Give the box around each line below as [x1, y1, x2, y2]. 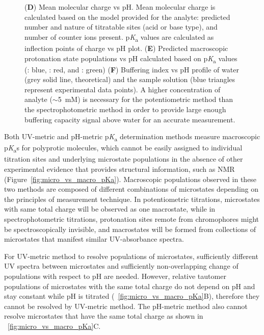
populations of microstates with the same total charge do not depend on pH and [4, 280, 255, 291]
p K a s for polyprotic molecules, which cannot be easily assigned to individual [4, 142, 243, 154]
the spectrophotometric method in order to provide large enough [24, 104, 226, 114]
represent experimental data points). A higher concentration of [24, 84, 221, 94]
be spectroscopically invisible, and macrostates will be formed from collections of [4, 223, 256, 234]
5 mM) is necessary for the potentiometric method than [58, 94, 233, 105]
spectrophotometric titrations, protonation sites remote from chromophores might [4, 214, 259, 224]
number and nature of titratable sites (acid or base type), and [24, 21, 218, 32]
